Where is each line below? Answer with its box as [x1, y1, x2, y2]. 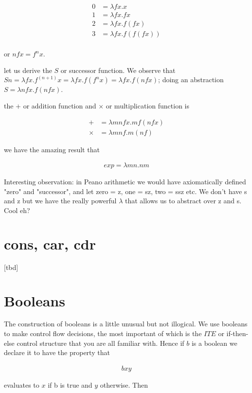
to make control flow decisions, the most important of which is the [4, 328, 202, 339]
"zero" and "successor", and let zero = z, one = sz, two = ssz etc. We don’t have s [4, 186, 247, 196]
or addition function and [23, 100, 96, 110]
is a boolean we [191, 338, 237, 348]
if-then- [226, 328, 249, 339]
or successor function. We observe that [60, 65, 176, 75]
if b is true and [48, 379, 92, 390]
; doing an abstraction [158, 74, 224, 85]
